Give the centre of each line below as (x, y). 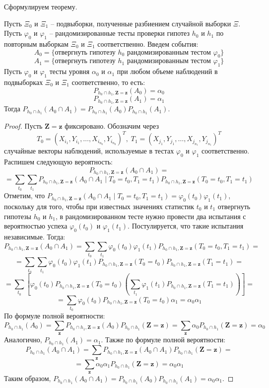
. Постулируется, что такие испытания (186, 226)
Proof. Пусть (23, 126)
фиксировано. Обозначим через (112, 126)
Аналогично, (23, 340)
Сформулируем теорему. (41, 6)
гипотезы (18, 216)
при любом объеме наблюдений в (167, 71)
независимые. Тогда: (35, 236)
